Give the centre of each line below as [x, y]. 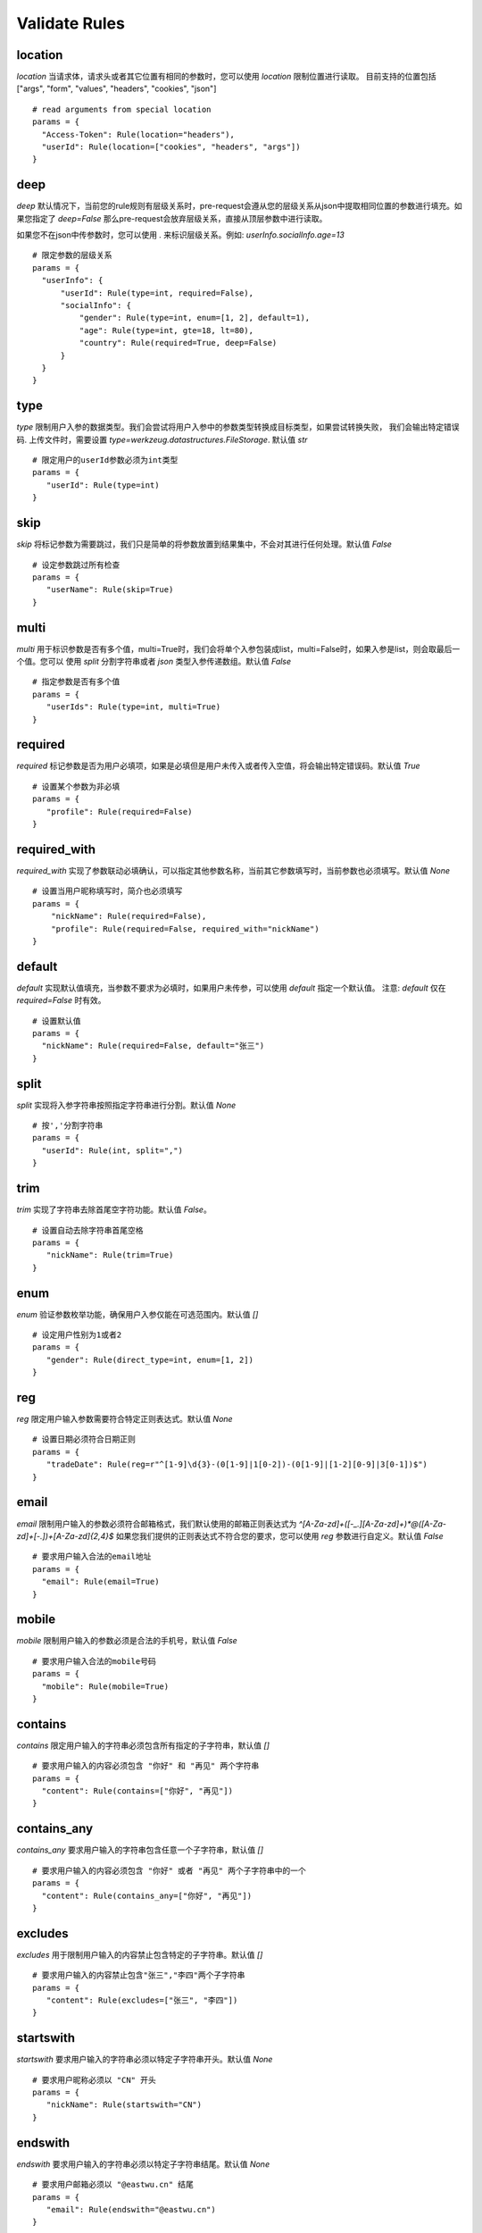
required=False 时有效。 [61, 1000]
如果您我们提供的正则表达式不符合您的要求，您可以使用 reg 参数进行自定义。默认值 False [279, 1535]
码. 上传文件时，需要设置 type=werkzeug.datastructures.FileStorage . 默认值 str [162, 439]
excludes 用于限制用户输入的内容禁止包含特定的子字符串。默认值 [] [140, 1954]
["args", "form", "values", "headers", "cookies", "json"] [116, 88]
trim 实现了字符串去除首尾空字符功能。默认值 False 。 [114, 1209]
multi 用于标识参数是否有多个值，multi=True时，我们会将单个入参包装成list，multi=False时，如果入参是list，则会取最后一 [238, 648]
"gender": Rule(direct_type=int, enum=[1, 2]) [150, 1359]
